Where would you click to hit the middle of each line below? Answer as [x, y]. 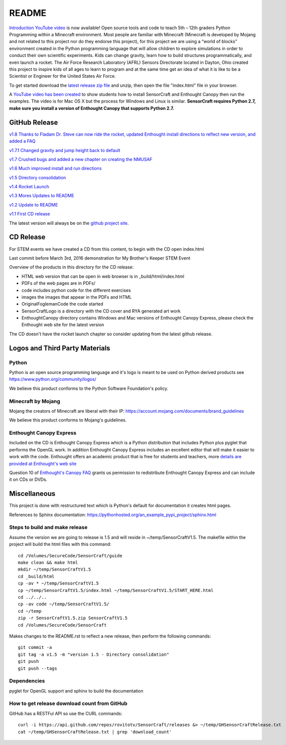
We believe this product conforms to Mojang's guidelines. [68, 420]
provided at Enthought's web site [43, 464]
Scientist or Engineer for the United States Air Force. [63, 76]
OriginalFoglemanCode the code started [62, 304]
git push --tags [38, 668]
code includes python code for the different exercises [76, 290]
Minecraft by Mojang [35, 401]
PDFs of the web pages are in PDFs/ [58, 283]
